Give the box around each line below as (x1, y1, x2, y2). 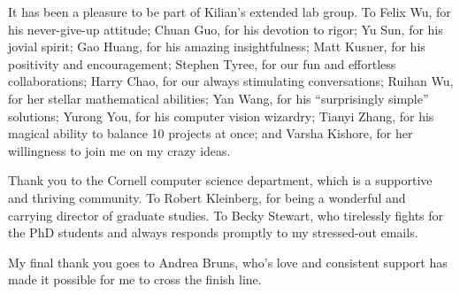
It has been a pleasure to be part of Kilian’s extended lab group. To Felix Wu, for (8, 3, 451, 20)
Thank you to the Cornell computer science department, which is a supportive (8, 171, 433, 190)
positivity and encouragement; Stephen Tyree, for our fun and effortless (8, 54, 396, 73)
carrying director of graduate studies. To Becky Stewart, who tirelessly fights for (8, 205, 444, 224)
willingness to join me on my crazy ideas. (8, 141, 231, 159)
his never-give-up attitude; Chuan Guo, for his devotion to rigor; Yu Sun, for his (8, 19, 443, 38)
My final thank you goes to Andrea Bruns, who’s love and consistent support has (8, 252, 448, 271)
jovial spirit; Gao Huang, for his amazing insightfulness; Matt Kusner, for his (8, 37, 425, 56)
